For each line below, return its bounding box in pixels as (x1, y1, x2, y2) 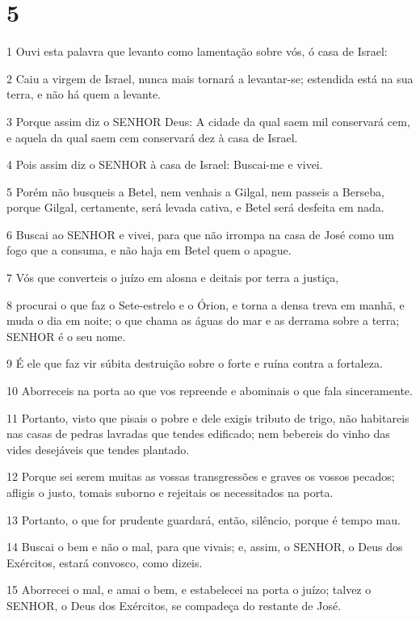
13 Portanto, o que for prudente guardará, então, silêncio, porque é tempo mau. (6, 511, 401, 528)
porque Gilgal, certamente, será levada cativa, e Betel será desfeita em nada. (6, 199, 384, 216)
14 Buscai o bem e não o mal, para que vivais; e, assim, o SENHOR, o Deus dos (6, 538, 403, 555)
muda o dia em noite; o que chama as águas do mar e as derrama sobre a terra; (6, 312, 400, 329)
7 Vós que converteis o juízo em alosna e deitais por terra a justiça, (6, 269, 339, 286)
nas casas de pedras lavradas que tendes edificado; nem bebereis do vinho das (6, 425, 390, 442)
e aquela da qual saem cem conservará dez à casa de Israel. (6, 128, 298, 145)
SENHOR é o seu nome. (6, 327, 126, 344)
